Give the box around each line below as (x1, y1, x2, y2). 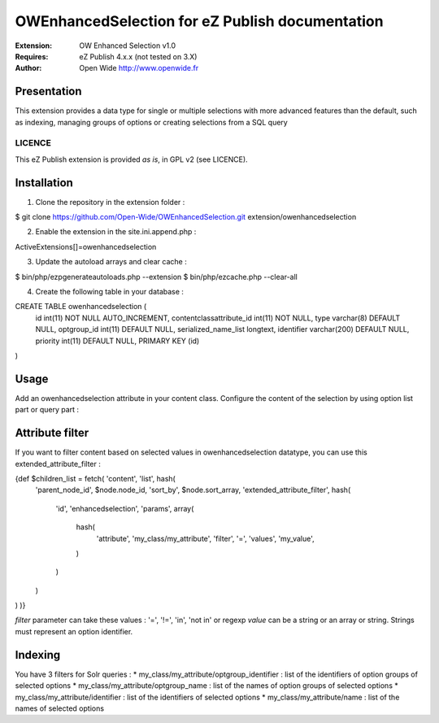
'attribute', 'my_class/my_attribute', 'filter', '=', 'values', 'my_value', (96, 534, 315, 543)
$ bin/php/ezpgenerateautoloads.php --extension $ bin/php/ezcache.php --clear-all (15, 272, 298, 281)
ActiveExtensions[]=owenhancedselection (15, 242, 157, 251)
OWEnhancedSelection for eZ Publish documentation (15, 12, 384, 30)
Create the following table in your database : (35, 287, 185, 297)
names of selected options (15, 703, 105, 713)
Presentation (15, 85, 82, 98)
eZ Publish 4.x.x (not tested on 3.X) (79, 51, 198, 61)
